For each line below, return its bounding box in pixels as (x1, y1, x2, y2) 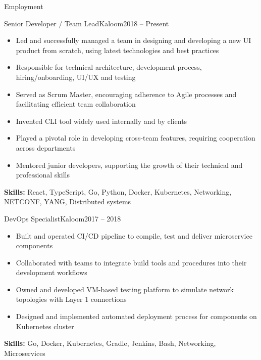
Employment (4, 1, 43, 11)
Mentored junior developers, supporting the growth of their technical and (16, 159, 243, 170)
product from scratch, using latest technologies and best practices (16, 44, 219, 55)
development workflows (16, 267, 87, 278)
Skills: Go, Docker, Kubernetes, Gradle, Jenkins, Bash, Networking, (4, 338, 216, 348)
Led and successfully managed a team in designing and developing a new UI (16, 35, 251, 46)
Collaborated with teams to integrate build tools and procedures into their (16, 257, 247, 267)
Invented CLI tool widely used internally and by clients (16, 115, 187, 126)
